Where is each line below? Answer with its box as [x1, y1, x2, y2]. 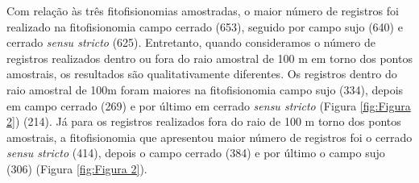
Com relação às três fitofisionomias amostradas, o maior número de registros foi [6, 2, 399, 19]
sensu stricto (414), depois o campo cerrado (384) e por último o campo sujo [6, 144, 385, 161]
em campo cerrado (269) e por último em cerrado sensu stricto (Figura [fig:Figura [6, 97, 411, 114]
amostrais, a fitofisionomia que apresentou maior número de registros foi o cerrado [6, 128, 413, 145]
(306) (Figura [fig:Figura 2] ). [6, 160, 147, 177]
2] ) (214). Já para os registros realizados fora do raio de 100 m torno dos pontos [6, 113, 401, 130]
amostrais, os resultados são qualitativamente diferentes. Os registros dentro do [6, 65, 397, 82]
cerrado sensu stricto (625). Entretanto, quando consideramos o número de [6, 34, 376, 51]
